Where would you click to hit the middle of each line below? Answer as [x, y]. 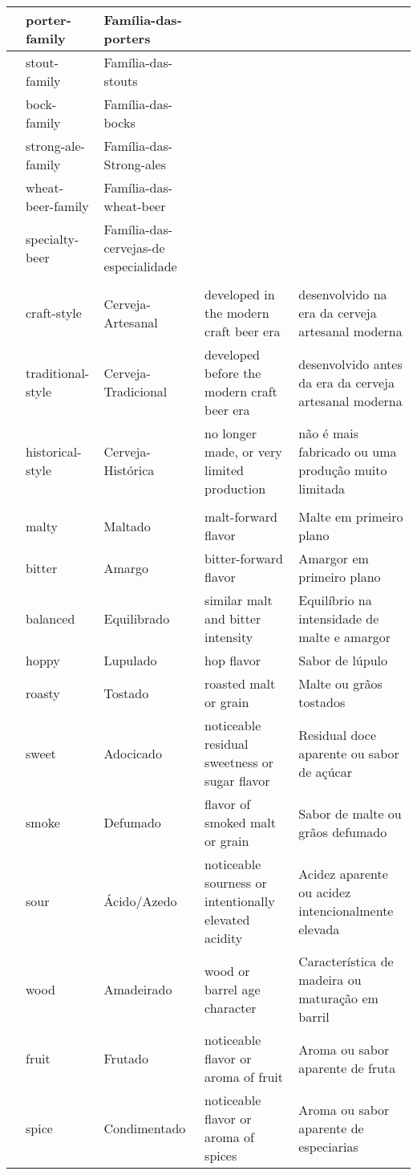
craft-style [54, 313]
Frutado [126, 1058]
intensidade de [339, 618]
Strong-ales [135, 164]
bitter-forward [244, 558]
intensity [229, 637]
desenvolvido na [343, 294]
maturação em [338, 998]
